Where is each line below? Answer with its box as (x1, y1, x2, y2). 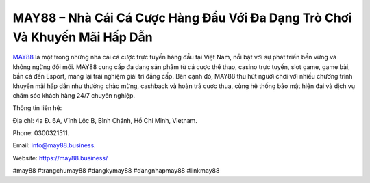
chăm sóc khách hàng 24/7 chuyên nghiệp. (12, 91, 136, 99)
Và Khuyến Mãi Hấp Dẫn (12, 29, 153, 44)
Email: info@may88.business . (12, 141, 96, 150)
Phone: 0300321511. (12, 129, 70, 137)
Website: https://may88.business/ (12, 154, 108, 162)
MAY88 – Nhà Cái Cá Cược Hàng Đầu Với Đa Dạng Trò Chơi (12, 10, 352, 25)
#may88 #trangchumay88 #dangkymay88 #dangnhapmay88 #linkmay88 (12, 167, 220, 175)
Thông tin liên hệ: (12, 104, 62, 112)
